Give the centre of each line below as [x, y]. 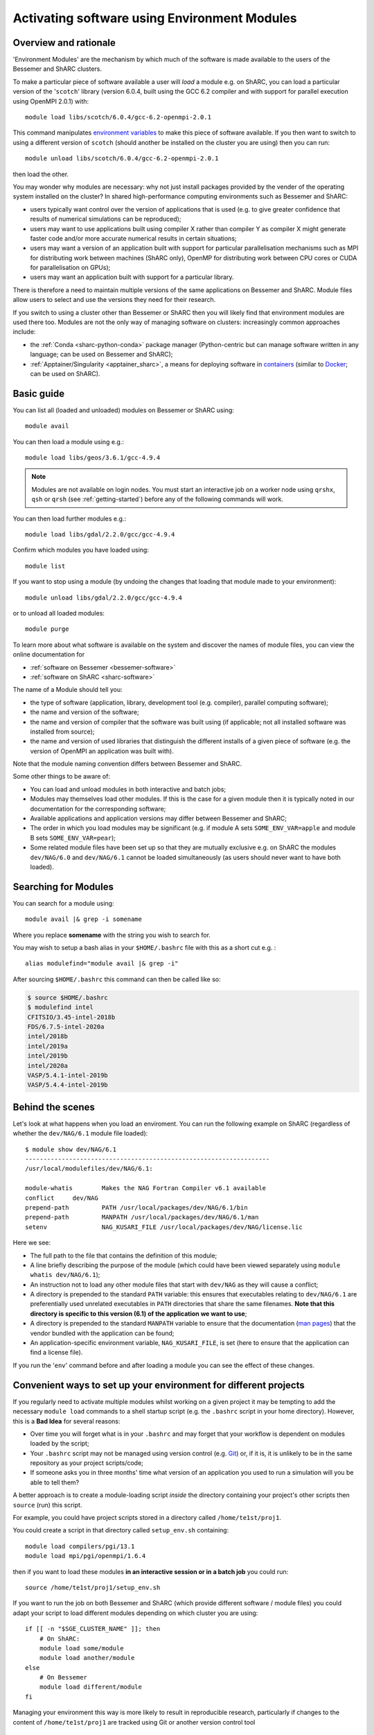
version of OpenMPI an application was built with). [102, 751]
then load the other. [41, 174]
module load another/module [87, 1658]
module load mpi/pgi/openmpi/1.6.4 [86, 1556]
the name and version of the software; [84, 712]
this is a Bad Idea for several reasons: [66, 1421]
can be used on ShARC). [65, 374]
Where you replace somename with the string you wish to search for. [112, 935]
